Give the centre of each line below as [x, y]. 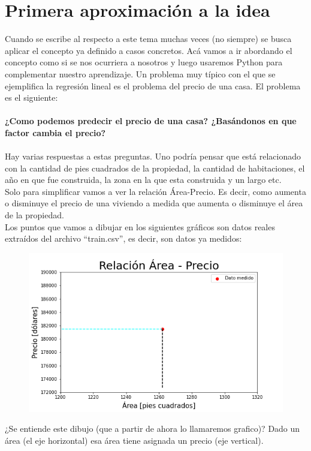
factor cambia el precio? [55, 132]
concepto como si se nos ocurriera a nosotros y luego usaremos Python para [144, 62]
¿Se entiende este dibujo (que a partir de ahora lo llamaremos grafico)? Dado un [153, 429]
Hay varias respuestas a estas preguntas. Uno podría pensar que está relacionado [153, 156]
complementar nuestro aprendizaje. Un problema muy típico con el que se [140, 73]
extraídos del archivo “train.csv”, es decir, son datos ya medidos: [123, 238]
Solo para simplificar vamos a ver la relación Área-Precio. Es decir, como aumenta [155, 191]
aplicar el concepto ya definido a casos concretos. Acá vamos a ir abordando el [149, 50]
